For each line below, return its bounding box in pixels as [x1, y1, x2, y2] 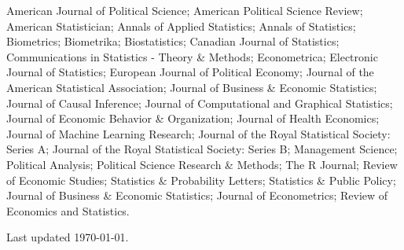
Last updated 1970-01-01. [6, 229, 129, 245]
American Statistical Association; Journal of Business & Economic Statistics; [6, 79, 377, 95]
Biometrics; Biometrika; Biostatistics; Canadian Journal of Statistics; [6, 33, 340, 50]
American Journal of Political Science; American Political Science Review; [6, 2, 363, 18]
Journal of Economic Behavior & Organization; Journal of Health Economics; [6, 110, 380, 127]
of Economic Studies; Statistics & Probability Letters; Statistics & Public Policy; [6, 171, 396, 188]
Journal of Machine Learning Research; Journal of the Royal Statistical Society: [6, 125, 391, 142]
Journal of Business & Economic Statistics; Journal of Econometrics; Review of [6, 187, 388, 204]
